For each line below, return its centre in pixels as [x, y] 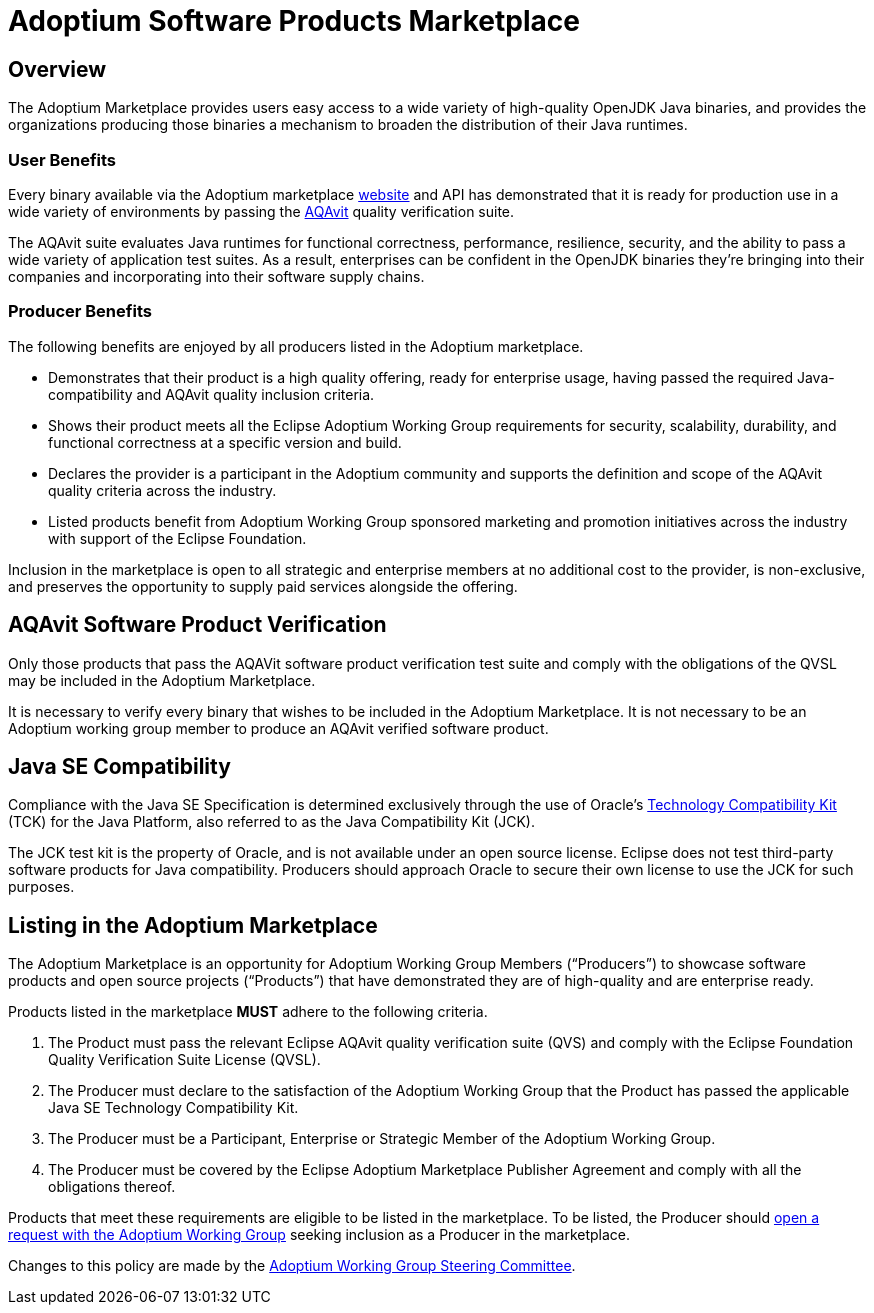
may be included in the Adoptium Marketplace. [162, 680]
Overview [57, 69]
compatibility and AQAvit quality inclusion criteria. [211, 394]
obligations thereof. [112, 1187]
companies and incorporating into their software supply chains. [216, 276]
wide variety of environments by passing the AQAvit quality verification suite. [261, 211]
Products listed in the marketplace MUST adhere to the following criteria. [248, 1012]
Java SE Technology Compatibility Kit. [173, 1108]
